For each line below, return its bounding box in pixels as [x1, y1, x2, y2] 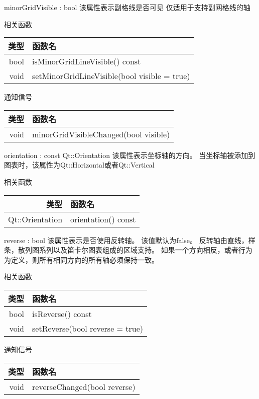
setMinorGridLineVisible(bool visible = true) [32, 70, 190, 82]
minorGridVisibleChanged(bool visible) [32, 128, 170, 140]
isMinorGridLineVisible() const [32, 55, 141, 67]
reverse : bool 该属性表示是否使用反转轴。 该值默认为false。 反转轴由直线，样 [4, 234, 255, 245]
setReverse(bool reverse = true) [32, 322, 144, 334]
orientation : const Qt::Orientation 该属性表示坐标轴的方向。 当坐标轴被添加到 [4, 149, 255, 160]
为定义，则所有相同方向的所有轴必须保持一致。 [4, 254, 159, 265]
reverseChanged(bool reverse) [32, 380, 136, 392]
